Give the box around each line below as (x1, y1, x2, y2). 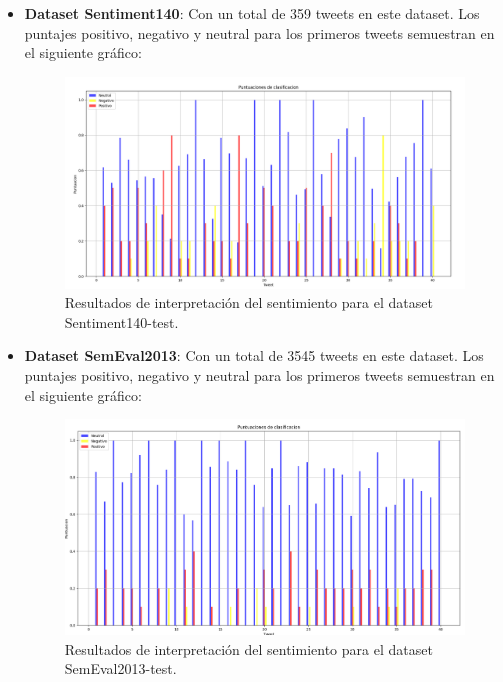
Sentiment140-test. (64, 311, 179, 332)
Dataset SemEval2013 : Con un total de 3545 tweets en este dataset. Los (24, 345, 484, 366)
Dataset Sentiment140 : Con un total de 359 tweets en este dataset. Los (24, 3, 480, 23)
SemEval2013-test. (64, 658, 177, 679)
